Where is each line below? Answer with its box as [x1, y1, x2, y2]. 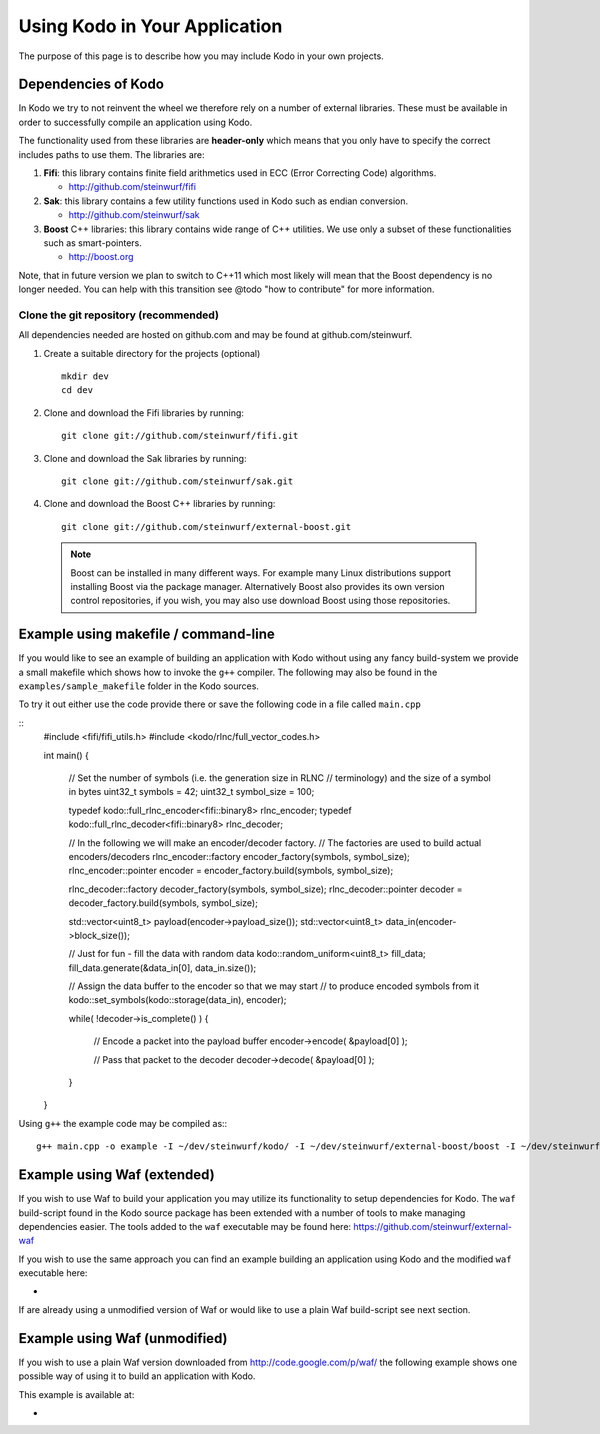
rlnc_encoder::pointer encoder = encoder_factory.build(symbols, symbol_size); [68, 865, 394, 877]
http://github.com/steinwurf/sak [68, 209, 200, 221]
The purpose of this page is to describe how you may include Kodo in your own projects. [18, 50, 384, 62]
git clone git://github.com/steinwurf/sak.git [61, 476, 294, 487]
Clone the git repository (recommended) [18, 308, 220, 322]
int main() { [43, 749, 90, 761]
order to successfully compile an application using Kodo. [18, 116, 253, 128]
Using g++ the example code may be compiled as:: [18, 1117, 228, 1129]
